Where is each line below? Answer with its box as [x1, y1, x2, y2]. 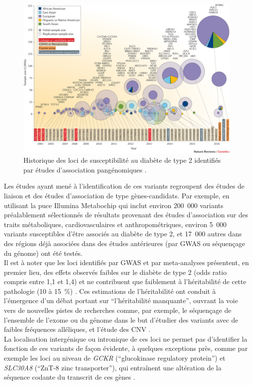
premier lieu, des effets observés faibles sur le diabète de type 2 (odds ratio [4, 267, 227, 277]
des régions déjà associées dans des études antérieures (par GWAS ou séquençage [4, 238, 245, 248]
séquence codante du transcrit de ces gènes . [4, 372, 135, 382]
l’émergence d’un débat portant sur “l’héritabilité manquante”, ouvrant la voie [4, 295, 238, 306]
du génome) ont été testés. [4, 248, 83, 258]
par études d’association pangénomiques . [23, 164, 147, 174]
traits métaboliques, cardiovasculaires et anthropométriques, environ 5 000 [4, 219, 227, 229]
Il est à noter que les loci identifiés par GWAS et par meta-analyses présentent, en [4, 257, 249, 268]
